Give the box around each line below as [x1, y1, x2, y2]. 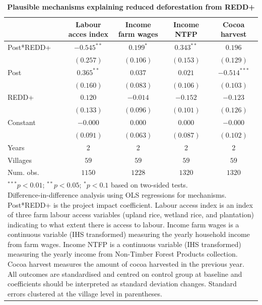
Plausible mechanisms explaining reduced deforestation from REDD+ [7, 2, 255, 12]
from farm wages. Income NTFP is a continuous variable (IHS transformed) [8, 238, 241, 249]
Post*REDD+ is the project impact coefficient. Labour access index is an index [8, 199, 253, 210]
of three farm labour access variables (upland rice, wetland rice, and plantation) [8, 209, 254, 220]
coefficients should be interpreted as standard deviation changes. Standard [8, 278, 237, 289]
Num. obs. [8, 167, 39, 177]
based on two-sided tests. [111, 179, 188, 190]
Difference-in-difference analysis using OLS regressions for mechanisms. [8, 189, 227, 200]
